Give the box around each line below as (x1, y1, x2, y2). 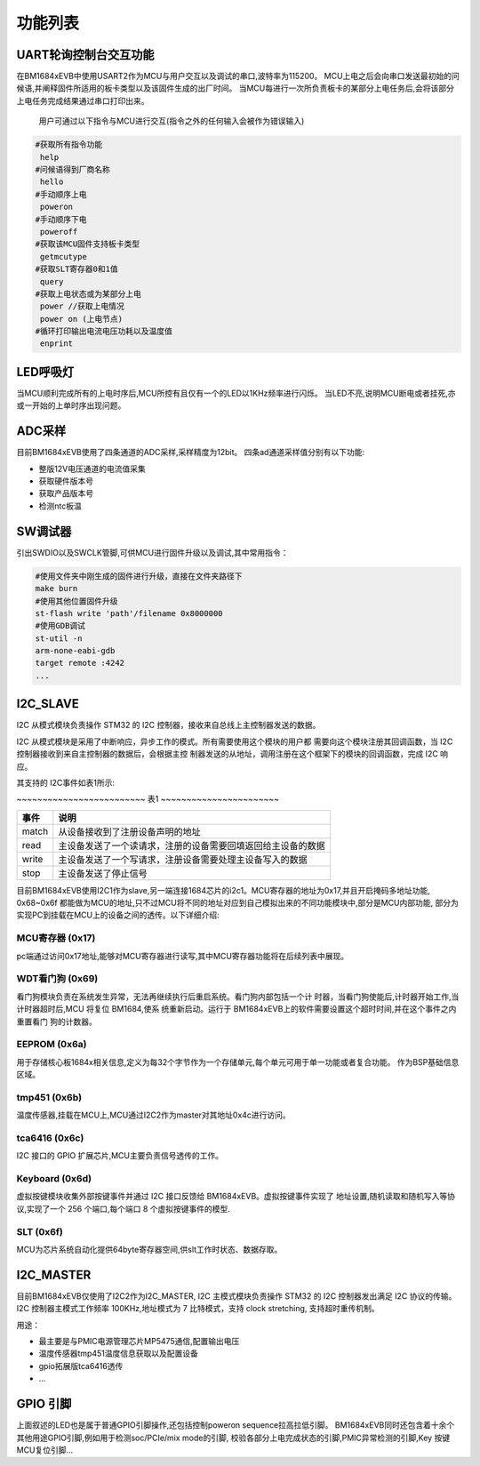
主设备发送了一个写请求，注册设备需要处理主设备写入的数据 (58, 853, 308, 866)
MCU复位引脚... (16, 1445, 74, 1455)
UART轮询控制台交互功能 (16, 47, 155, 62)
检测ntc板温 (38, 501, 82, 511)
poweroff (40, 227, 78, 236)
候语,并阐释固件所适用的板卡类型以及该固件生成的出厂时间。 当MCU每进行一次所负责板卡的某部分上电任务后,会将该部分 (16, 83, 455, 93)
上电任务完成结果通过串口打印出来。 (16, 95, 149, 106)
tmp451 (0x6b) (16, 1091, 83, 1103)
